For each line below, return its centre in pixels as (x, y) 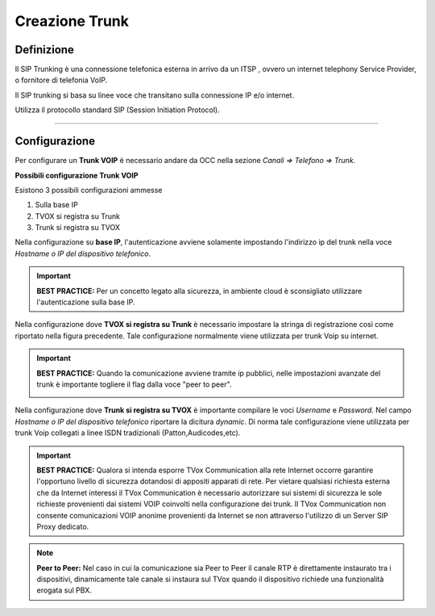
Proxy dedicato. (63, 526)
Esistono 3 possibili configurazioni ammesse (89, 190)
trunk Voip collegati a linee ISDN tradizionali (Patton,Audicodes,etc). (128, 433)
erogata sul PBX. (64, 590)
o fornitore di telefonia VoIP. (61, 80)
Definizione (44, 50)
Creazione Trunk (72, 21)
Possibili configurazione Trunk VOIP (77, 175)
